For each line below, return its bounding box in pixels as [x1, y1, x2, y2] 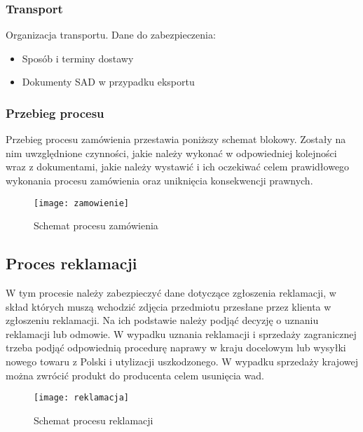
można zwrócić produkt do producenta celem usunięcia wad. [6, 367, 264, 382]
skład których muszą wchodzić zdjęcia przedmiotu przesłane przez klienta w [6, 299, 331, 313]
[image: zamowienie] [34, 198, 130, 208]
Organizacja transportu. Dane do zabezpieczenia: [6, 27, 216, 42]
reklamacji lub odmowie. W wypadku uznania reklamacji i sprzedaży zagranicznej [6, 326, 357, 341]
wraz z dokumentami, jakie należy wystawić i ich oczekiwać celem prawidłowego [6, 159, 350, 174]
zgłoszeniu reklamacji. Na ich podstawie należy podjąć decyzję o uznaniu [6, 313, 319, 328]
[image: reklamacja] [34, 393, 130, 403]
